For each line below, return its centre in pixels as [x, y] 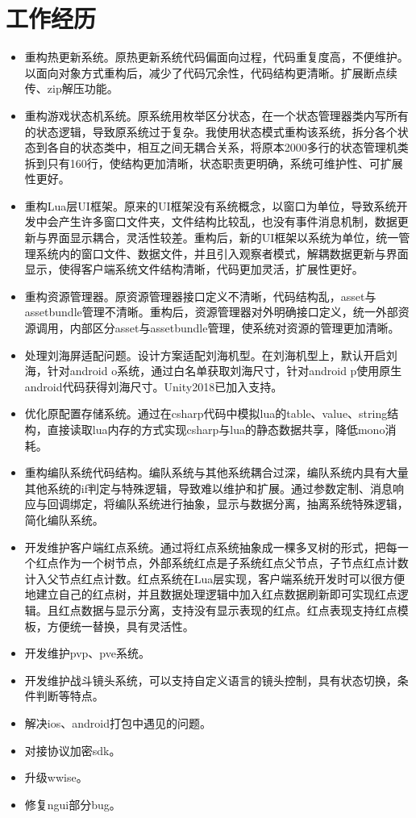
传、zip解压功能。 [71, 88]
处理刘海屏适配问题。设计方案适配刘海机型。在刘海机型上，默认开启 [205, 355]
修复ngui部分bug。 [73, 804]
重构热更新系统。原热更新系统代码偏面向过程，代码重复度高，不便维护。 [216, 57]
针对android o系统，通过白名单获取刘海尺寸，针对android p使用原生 [225, 371]
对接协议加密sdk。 [73, 750]
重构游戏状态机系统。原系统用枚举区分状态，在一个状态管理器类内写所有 [216, 115]
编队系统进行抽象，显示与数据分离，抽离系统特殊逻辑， [262, 504]
